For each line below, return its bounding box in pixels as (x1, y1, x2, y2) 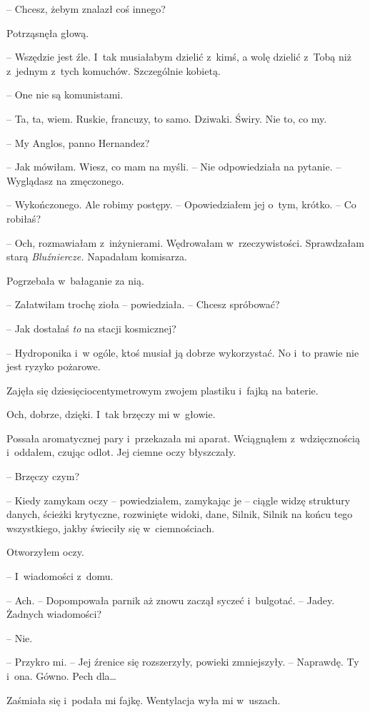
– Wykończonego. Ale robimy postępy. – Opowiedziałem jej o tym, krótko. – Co (6, 197, 356, 212)
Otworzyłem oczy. (6, 544, 84, 559)
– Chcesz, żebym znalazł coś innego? (6, 1, 166, 16)
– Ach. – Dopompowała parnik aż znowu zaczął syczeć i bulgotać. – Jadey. (6, 592, 335, 607)
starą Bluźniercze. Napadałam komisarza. (6, 249, 187, 264)
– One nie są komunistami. (6, 87, 124, 102)
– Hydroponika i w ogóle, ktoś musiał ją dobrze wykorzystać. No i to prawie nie (6, 345, 359, 360)
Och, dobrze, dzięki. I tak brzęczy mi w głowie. (6, 407, 216, 422)
